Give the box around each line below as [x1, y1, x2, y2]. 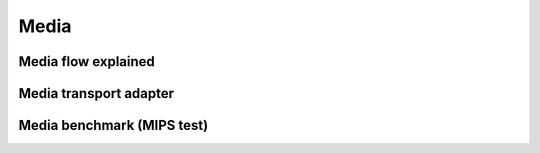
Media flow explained [18, 53, 155, 70]
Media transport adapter [18, 85, 175, 102]
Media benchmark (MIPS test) [18, 117, 209, 134]
